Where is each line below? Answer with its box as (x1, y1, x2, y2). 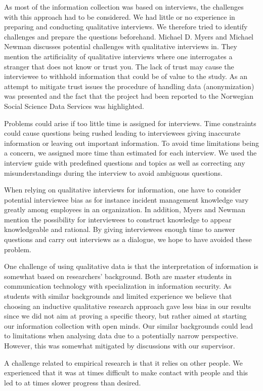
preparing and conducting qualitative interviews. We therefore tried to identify (4, 21, 248, 32)
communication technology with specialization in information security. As (4, 281, 232, 291)
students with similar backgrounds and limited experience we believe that (4, 291, 232, 301)
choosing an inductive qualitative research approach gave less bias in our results (4, 300, 251, 311)
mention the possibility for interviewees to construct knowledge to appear (4, 214, 232, 224)
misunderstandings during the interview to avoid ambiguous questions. (4, 167, 223, 178)
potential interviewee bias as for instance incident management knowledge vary (4, 194, 249, 205)
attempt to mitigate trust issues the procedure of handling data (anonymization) (4, 81, 254, 91)
